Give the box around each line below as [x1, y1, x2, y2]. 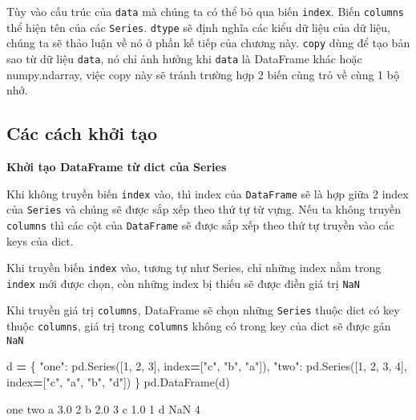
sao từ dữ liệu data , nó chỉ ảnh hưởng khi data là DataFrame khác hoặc [6, 50, 362, 66]
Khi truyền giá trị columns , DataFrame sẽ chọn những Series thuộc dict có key [6, 302, 400, 318]
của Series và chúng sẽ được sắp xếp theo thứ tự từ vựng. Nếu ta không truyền [6, 201, 401, 218]
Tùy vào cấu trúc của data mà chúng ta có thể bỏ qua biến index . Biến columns [6, 3, 404, 19]
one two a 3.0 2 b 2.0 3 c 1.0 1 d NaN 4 [6, 400, 200, 417]
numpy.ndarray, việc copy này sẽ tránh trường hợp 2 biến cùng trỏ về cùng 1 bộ [6, 66, 399, 82]
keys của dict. [6, 232, 74, 249]
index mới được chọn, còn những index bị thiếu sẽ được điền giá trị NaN [6, 274, 360, 291]
